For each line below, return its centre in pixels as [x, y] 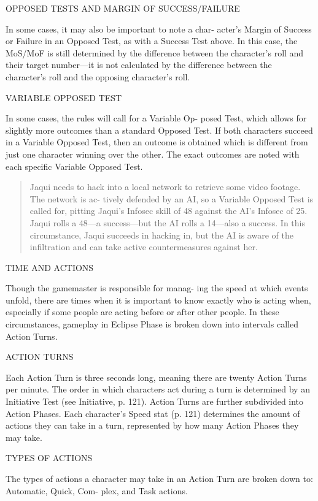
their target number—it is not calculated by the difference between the [139, 65]
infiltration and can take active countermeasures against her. [144, 247]
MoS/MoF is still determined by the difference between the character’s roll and [155, 52]
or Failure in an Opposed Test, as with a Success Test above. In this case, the [152, 41]
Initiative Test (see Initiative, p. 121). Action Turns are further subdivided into [155, 401]
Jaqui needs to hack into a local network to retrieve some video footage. [165, 187]
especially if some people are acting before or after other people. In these [142, 312]
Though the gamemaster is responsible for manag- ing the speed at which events [157, 288]
